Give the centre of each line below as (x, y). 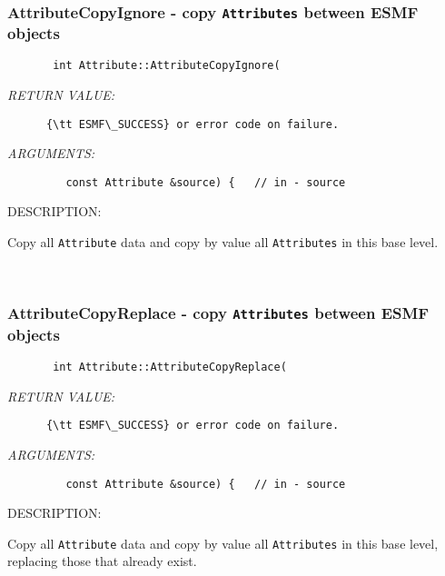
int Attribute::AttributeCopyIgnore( (167, 66)
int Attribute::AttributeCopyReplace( (170, 367)
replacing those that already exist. (102, 561)
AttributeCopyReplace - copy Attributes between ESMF (218, 313)
